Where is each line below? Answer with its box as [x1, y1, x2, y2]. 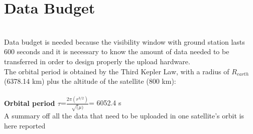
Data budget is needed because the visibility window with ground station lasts [4, 36, 245, 47]
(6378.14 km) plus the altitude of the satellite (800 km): [4, 76, 176, 86]
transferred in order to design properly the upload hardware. [4, 56, 190, 66]
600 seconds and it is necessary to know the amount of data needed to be [4, 46, 229, 57]
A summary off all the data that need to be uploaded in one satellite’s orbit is [4, 110, 244, 121]
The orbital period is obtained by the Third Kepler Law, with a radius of [4, 66, 229, 76]
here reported [4, 120, 46, 130]
